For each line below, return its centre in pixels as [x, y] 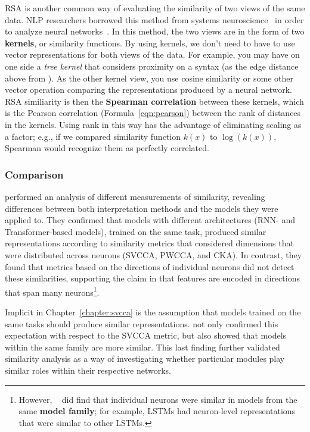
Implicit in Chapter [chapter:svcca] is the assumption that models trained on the [153, 312]
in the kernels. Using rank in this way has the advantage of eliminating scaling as [153, 124]
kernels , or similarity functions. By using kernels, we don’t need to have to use [150, 43]
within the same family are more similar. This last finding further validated [142, 347]
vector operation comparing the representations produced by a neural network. [148, 90]
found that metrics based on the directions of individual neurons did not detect [150, 266]
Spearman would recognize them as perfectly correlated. [107, 148]
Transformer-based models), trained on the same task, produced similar [136, 231]
